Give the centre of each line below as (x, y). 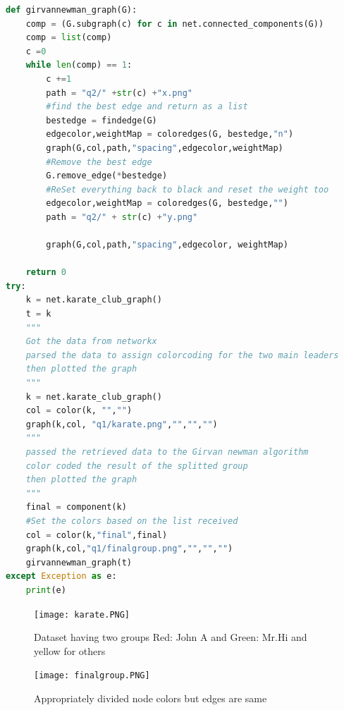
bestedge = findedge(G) (102, 120)
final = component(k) (76, 507)
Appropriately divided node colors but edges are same (150, 698)
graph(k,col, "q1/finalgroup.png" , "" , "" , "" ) (129, 549)
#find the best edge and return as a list (147, 107)
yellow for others (70, 650)
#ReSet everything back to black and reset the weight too (188, 189)
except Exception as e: (61, 576)
